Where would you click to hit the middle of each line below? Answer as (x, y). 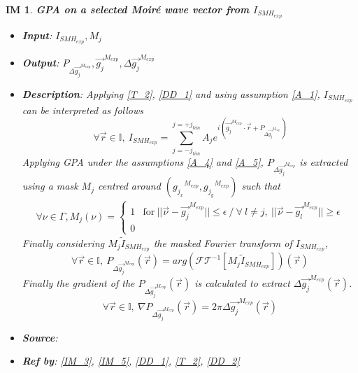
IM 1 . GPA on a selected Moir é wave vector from (128, 9)
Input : (37, 35)
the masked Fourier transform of (223, 242)
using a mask (50, 186)
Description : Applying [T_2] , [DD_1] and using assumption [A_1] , (171, 93)
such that (261, 186)
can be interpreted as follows (83, 110)
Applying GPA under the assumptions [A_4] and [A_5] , (143, 161)
